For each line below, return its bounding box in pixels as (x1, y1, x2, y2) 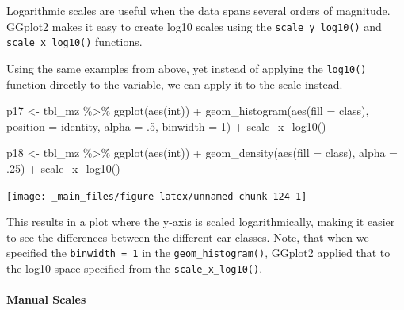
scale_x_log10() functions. (6, 33, 143, 50)
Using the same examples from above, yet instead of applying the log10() (6, 59, 367, 76)
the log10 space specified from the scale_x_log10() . (6, 260, 263, 277)
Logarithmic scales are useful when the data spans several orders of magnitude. (6, 2, 391, 18)
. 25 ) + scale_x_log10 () (6, 159, 120, 176)
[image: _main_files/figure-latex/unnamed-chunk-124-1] (6, 190, 307, 202)
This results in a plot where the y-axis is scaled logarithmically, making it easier (6, 213, 395, 230)
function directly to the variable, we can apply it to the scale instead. (6, 75, 343, 92)
